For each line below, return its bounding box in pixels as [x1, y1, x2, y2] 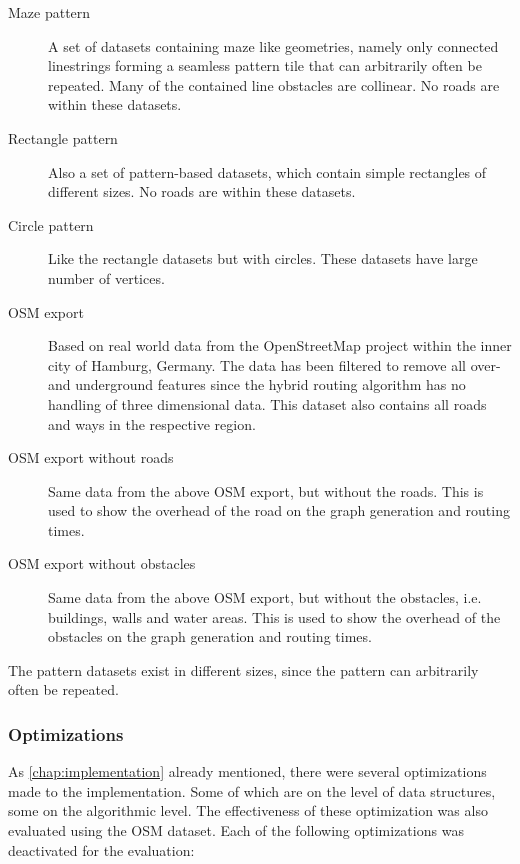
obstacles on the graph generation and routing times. [48, 626, 372, 647]
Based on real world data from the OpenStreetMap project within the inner [48, 335, 512, 356]
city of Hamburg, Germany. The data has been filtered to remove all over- [48, 354, 501, 375]
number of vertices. [48, 267, 165, 288]
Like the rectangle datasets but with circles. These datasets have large [48, 248, 478, 269]
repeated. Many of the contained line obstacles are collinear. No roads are [48, 74, 500, 95]
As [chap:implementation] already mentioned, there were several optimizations [8, 761, 487, 782]
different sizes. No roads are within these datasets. [48, 181, 356, 202]
